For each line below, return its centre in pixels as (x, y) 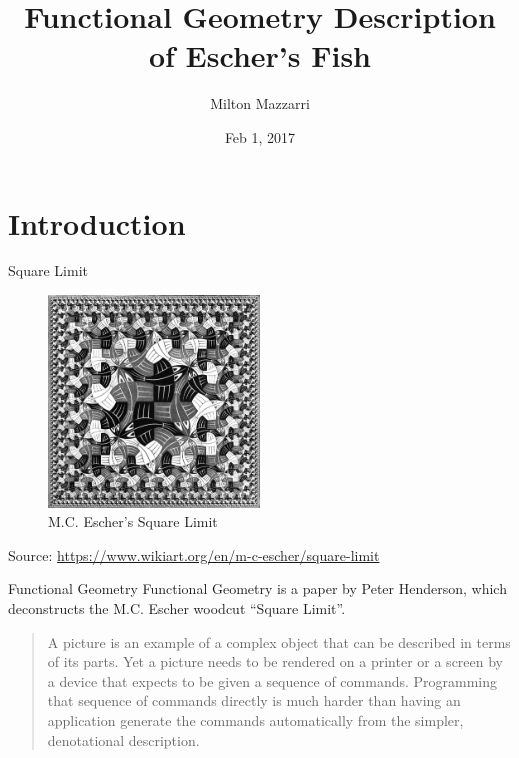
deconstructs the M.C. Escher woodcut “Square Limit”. (177, 608)
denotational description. (123, 739)
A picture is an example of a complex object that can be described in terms (279, 641)
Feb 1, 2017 (260, 136)
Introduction (97, 222)
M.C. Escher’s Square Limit (133, 521)
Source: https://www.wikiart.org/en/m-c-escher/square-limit (194, 554)
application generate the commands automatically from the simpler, (255, 719)
